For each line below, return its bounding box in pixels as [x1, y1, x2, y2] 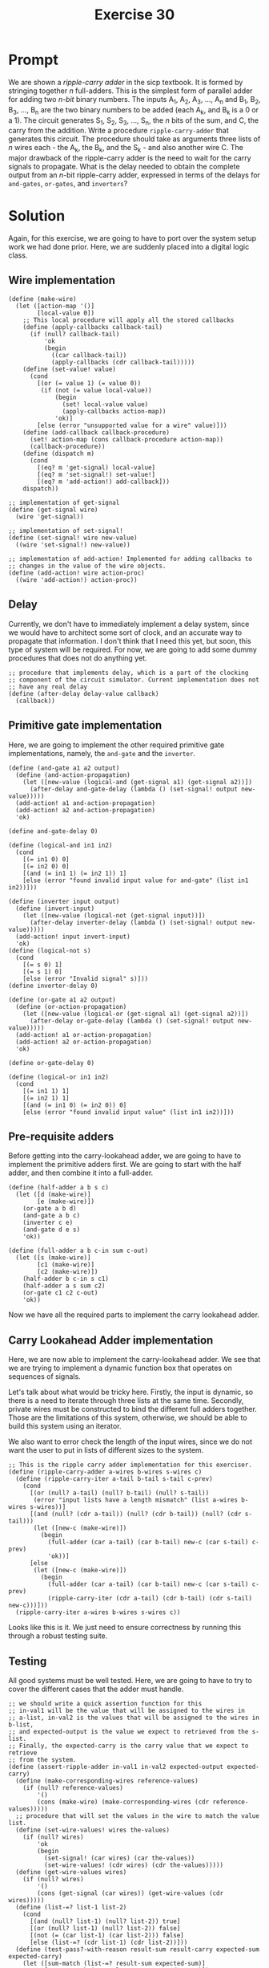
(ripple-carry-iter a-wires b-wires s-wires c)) [15, 1608, 181, 1616]
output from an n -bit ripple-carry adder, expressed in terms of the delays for [8, 170, 260, 180]
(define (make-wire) [8, 295, 78, 303]
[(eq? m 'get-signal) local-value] [37, 463, 156, 471]
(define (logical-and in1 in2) [8, 841, 113, 849]
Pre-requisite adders [8, 1129, 114, 1143]
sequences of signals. [8, 1372, 82, 1381]
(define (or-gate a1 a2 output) [8, 995, 116, 1004]
